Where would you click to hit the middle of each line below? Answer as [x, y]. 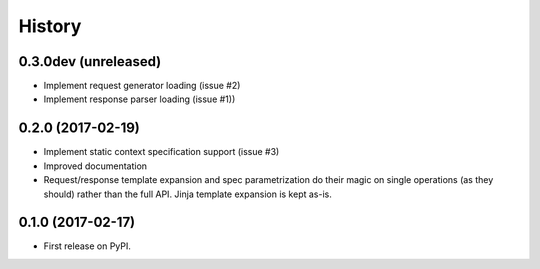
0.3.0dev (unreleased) [90, 61]
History [50, 26]
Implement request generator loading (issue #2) [142, 86]
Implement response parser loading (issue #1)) [139, 99]
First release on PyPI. [87, 246]
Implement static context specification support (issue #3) [161, 152]
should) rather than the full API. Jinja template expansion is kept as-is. [187, 194]
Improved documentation [95, 166]
